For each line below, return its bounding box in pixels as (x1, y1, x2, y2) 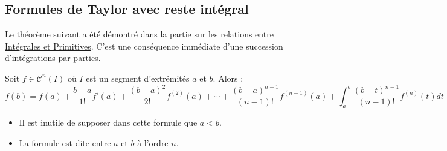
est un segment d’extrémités (86, 71, 190, 84)
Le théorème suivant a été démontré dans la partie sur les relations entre (5, 28, 274, 40)
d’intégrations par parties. (5, 51, 101, 64)
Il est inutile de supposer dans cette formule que (19, 116, 198, 129)
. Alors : (213, 71, 243, 84)
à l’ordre (137, 136, 169, 149)
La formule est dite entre (19, 136, 111, 149)
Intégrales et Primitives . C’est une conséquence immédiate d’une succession (5, 39, 283, 52)
